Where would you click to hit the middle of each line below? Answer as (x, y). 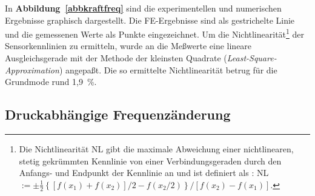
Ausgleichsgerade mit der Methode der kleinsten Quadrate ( (116, 58)
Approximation (32, 69)
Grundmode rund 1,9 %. (51, 82)
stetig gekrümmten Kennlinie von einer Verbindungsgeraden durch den (150, 161)
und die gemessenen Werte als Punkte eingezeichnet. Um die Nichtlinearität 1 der (155, 33)
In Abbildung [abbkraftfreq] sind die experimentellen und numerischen (143, 8)
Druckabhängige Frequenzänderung (118, 114)
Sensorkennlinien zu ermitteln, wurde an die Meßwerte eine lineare (128, 46)
